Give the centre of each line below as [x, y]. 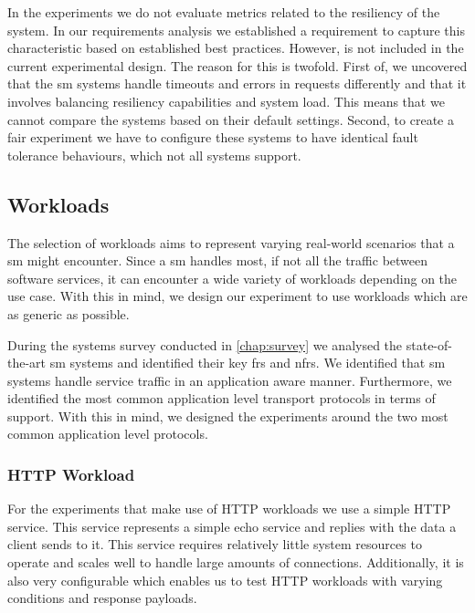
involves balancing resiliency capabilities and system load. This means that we [226, 101]
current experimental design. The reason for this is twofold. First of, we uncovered [237, 65]
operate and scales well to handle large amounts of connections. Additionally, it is [236, 562]
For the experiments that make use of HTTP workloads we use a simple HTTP [229, 509]
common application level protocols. [108, 434]
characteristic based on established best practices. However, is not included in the [236, 48]
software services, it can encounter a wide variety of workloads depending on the [232, 278]
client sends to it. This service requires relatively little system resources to [215, 544]
